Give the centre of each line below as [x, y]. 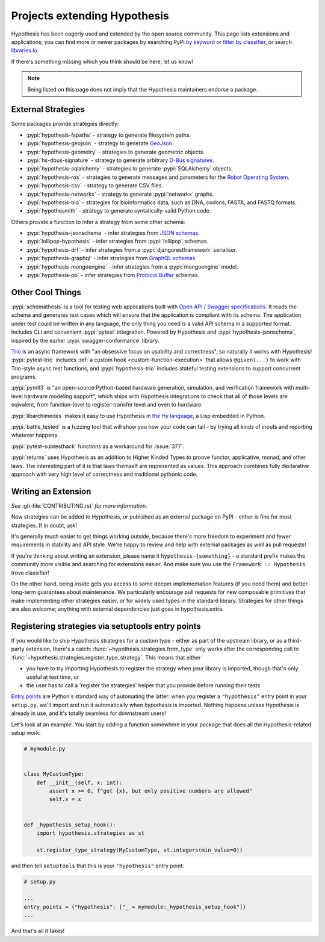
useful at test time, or [53, 677]
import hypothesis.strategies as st [90, 833]
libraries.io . [25, 51]
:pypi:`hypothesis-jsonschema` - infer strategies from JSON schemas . [113, 233]
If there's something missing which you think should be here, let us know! [102, 61]
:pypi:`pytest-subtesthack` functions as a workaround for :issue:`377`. [98, 446]
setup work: [26, 733]
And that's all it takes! [38, 931]
